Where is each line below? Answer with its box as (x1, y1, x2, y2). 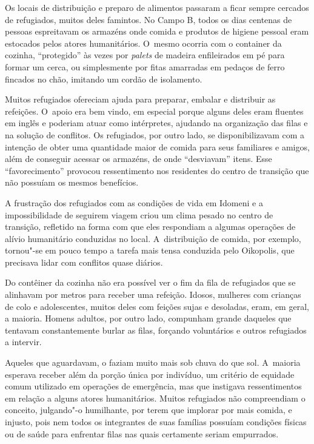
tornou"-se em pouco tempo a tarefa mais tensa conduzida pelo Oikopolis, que (5, 244, 295, 257)
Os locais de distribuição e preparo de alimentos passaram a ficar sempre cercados (5, 1, 309, 13)
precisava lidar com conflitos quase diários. (5, 255, 163, 268)
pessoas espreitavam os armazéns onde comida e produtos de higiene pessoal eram (5, 25, 309, 38)
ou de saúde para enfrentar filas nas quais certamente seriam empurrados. (5, 427, 279, 440)
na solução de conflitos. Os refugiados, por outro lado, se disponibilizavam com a (5, 128, 305, 141)
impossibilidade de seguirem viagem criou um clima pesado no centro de (5, 208, 273, 221)
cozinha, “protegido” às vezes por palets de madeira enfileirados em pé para (5, 49, 285, 61)
